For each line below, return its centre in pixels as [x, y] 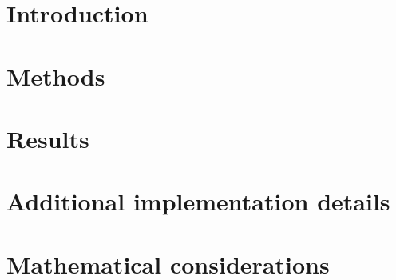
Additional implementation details [198, 201]
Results [48, 138]
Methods [56, 76]
